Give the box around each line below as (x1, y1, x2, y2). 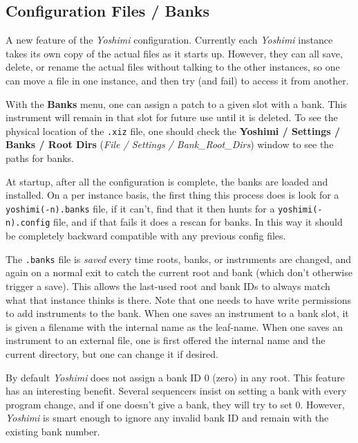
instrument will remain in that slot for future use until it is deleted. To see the (6, 110, 338, 125)
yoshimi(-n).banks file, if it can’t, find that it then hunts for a (6, 201, 275, 215)
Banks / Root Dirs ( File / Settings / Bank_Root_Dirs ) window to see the (6, 137, 334, 152)
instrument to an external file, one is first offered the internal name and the (6, 333, 326, 347)
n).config (6, 218, 50, 228)
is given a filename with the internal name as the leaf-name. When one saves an (6, 319, 343, 334)
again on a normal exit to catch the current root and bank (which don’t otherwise (6, 265, 352, 280)
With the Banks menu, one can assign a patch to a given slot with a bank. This (6, 96, 347, 111)
